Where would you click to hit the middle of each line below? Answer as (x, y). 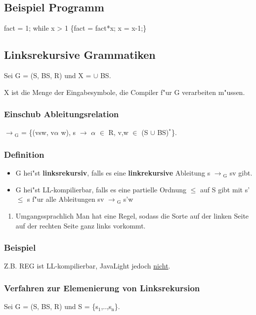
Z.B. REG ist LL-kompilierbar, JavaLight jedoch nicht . (87, 266)
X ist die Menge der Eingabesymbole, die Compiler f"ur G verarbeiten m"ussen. (125, 92)
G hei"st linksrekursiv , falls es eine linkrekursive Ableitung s (113, 173)
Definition (24, 154)
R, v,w (118, 132)
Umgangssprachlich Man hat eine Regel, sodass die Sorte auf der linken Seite (132, 216)
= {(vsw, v (38, 132)
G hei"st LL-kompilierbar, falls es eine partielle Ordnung (101, 189)
